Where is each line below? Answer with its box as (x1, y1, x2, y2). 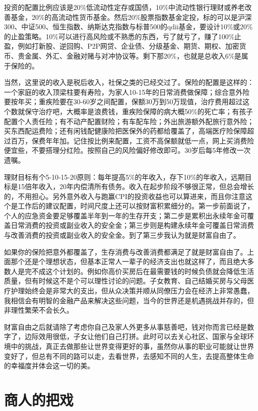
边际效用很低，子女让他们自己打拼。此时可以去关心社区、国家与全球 (24, 331, 247, 342)
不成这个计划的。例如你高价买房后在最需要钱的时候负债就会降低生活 (31, 266, 254, 276)
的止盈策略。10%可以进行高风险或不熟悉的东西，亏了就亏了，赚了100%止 (4, 31, 242, 41)
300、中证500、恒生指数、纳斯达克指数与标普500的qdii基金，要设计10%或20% (4, 21, 253, 32)
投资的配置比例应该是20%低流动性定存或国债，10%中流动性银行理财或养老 (4, 2, 245, 12)
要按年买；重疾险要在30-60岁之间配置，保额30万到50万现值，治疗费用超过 (4, 96, 243, 107)
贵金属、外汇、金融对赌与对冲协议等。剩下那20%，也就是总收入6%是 (17, 50, 242, 61)
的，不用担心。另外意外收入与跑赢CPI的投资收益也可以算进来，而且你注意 (4, 191, 246, 201)
